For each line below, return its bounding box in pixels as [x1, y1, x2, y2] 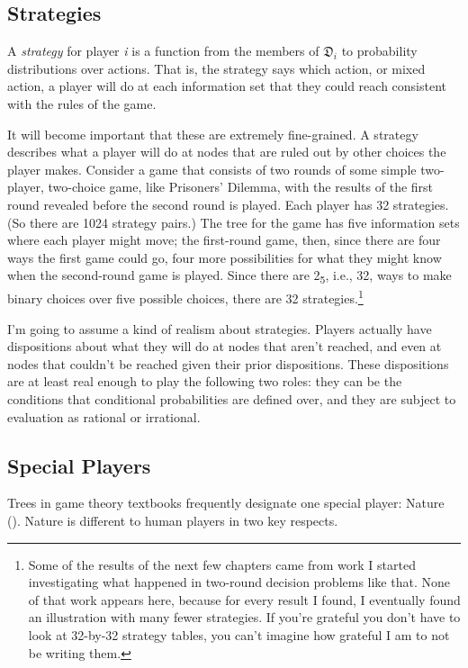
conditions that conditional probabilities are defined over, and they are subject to [7, 390, 456, 409]
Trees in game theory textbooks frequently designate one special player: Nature [7, 493, 445, 512]
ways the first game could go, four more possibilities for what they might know [7, 248, 442, 266]
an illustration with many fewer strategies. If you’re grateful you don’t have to [28, 608, 461, 627]
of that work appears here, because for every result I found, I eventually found [28, 590, 461, 609]
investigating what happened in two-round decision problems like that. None [28, 573, 450, 591]
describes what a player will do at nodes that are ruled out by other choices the [7, 142, 446, 161]
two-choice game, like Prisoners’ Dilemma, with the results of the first [48, 177, 434, 196]
